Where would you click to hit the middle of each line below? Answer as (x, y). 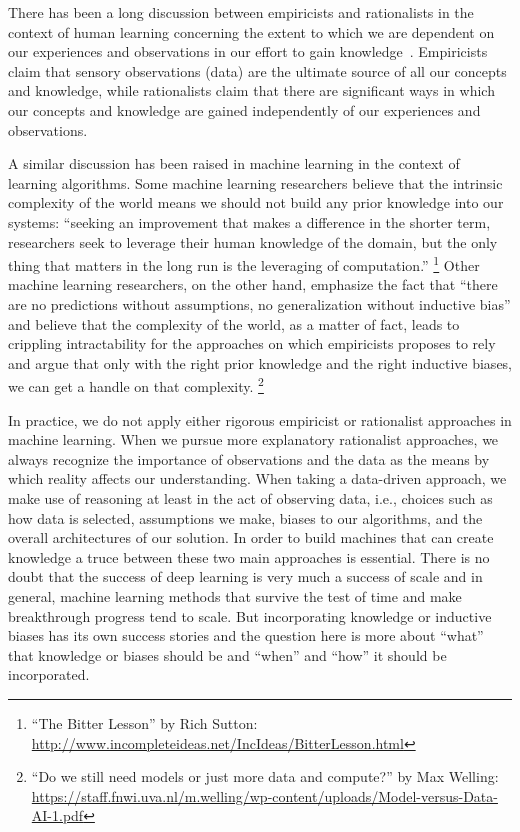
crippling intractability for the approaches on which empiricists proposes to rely (252, 343)
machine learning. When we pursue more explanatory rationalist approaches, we (253, 439)
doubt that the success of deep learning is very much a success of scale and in (245, 576)
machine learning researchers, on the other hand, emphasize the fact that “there (253, 284)
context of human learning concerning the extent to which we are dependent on (251, 31)
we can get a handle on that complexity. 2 (136, 384)
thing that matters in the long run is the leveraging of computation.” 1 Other (244, 263)
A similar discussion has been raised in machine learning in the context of (234, 163)
